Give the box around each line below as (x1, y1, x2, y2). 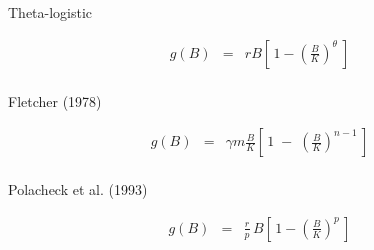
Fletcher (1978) (8, 90, 102, 111)
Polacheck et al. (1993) (8, 179, 148, 200)
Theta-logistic (8, 2, 93, 22)
